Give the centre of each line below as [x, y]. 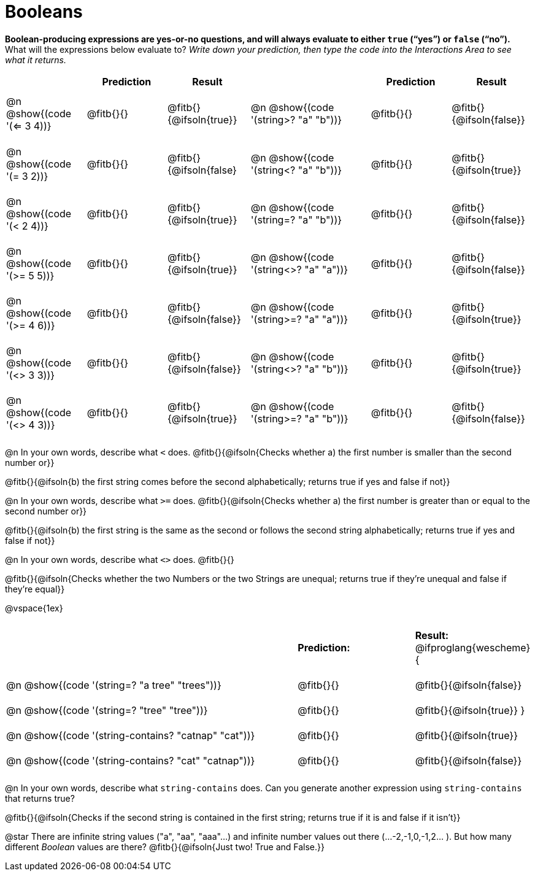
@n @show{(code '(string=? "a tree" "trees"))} [114, 685]
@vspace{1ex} [34, 608]
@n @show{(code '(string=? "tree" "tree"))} [107, 711]
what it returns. [36, 60]
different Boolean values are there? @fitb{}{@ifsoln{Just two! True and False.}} [165, 847]
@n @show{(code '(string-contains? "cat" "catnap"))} [131, 761]
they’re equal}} [35, 589]
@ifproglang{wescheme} [473, 647]
